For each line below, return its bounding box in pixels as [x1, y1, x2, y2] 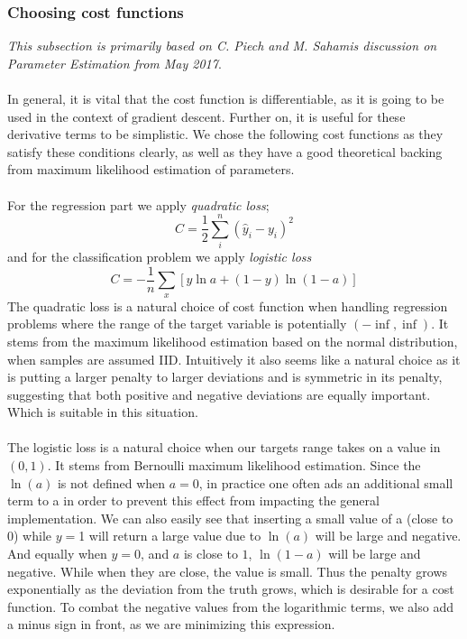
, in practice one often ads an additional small [198, 473, 453, 492]
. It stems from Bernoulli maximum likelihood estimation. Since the [47, 456, 421, 475]
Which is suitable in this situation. [7, 403, 198, 421]
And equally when [7, 544, 107, 563]
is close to [183, 544, 238, 563]
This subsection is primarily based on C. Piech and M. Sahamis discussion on [7, 36, 437, 55]
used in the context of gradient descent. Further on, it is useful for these [7, 106, 406, 125]
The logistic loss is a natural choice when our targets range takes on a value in [7, 438, 441, 457]
